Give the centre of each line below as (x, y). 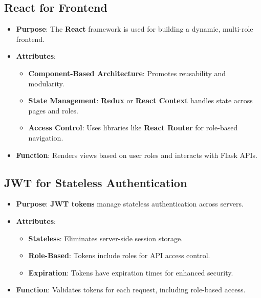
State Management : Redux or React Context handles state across (140, 100)
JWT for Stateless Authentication (96, 182)
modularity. (46, 83)
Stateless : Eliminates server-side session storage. (106, 238)
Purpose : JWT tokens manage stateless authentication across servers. (130, 204)
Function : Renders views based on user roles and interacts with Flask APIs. (137, 155)
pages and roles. (53, 110)
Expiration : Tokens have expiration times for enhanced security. (131, 272)
